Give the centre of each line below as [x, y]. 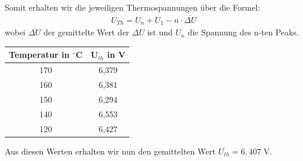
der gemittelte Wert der [86, 32]
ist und [160, 32]
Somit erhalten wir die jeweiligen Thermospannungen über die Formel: [133, 7]
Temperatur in [39, 55]
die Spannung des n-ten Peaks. [243, 32]
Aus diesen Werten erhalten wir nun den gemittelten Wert [110, 151]
